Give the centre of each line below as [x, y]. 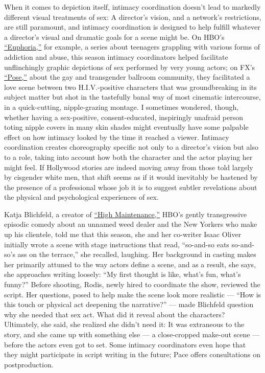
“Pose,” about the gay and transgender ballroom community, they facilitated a [127, 77]
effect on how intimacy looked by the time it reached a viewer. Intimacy [117, 137]
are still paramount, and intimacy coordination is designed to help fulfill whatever [132, 27]
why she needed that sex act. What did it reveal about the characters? [115, 314]
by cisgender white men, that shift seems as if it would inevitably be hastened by [131, 177]
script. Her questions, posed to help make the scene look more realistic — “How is [133, 294]
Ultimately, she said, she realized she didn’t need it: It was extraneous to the [124, 324]
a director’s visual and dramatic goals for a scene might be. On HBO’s [114, 37]
